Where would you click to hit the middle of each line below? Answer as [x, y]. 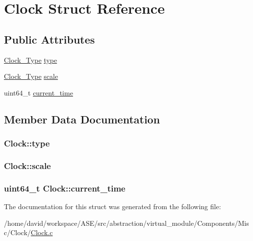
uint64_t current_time [38, 92]
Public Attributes [50, 39]
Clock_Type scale [31, 76]
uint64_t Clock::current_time [65, 188]
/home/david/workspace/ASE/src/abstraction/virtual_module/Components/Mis [126, 223]
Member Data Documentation [82, 119]
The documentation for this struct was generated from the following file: [113, 206]
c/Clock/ [17, 232]
